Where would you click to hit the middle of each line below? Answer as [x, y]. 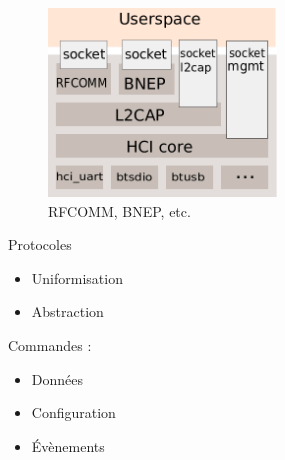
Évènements [68, 445]
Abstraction [67, 311]
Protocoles [40, 244]
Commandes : [50, 344]
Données [57, 378]
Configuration [73, 412]
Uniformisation [77, 277]
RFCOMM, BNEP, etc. [119, 210]
